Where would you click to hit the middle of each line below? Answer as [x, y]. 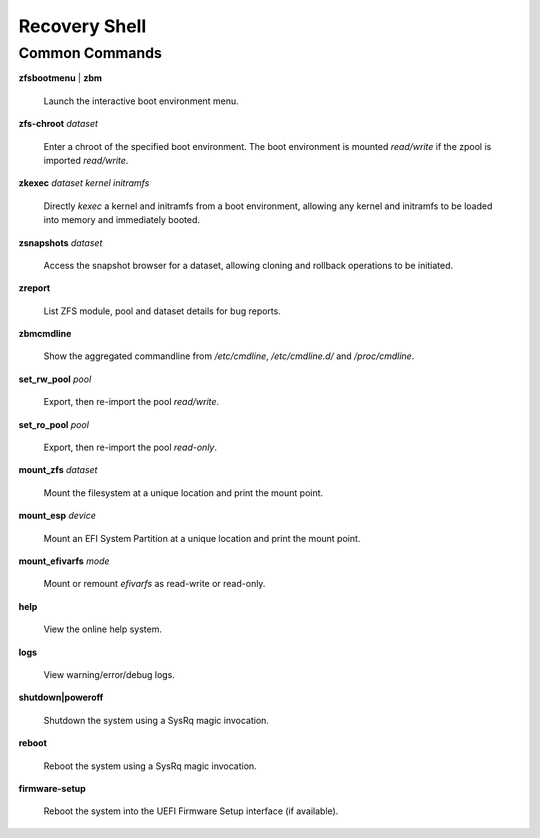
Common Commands [90, 53]
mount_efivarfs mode [64, 561]
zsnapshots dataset [60, 242]
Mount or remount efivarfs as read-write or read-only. [154, 584]
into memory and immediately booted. [121, 220]
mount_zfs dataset [58, 470]
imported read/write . [86, 160]
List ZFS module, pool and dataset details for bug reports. [162, 311]
